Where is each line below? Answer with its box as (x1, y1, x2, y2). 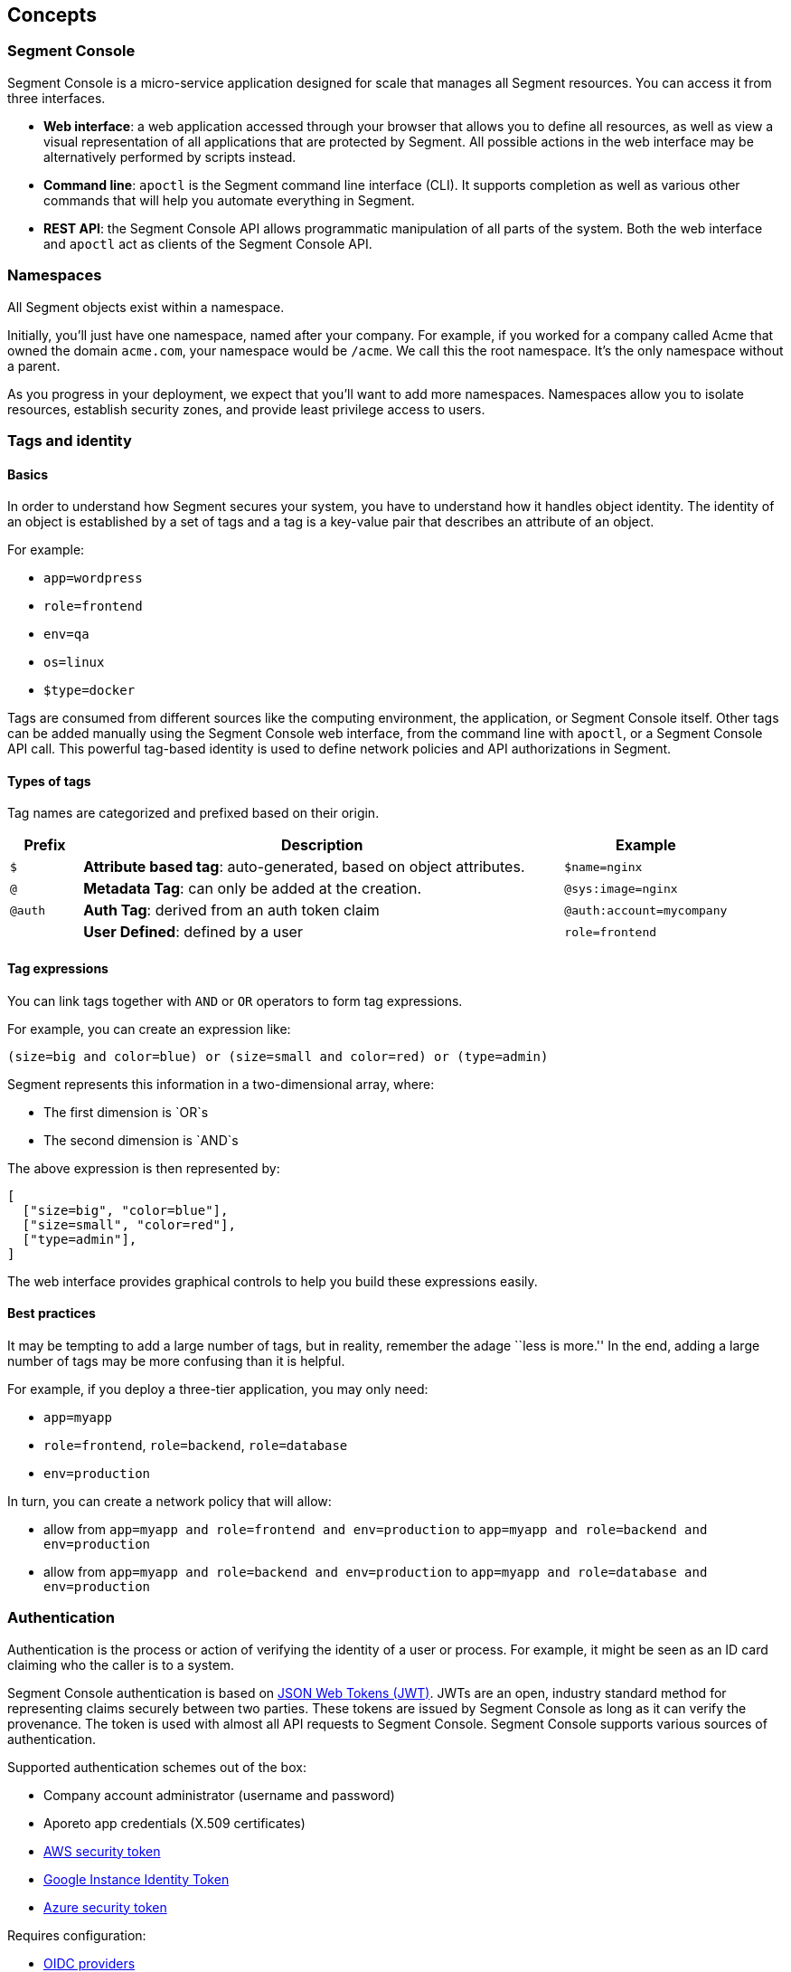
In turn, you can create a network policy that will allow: (7, 1493, 332, 1509)
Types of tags (7, 773, 91, 789)
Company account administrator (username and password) (43, 1787, 395, 1803)
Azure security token (43, 1899, 167, 1915)
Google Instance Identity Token (43, 1871, 230, 1887)
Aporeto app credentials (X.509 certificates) (43, 1815, 306, 1831)
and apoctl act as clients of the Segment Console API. (43, 235, 372, 251)
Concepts (7, 4, 97, 26)
